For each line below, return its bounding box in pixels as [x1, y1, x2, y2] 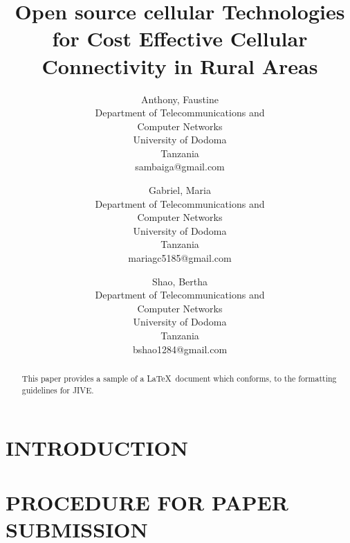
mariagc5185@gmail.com [128, 251, 232, 265]
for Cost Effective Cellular [52, 24, 308, 53]
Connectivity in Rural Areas [42, 51, 318, 80]
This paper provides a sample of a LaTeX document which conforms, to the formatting [21, 372, 337, 384]
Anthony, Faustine [141, 91, 219, 106]
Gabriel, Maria [148, 183, 212, 197]
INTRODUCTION [6, 434, 189, 462]
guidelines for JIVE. [21, 384, 94, 395]
